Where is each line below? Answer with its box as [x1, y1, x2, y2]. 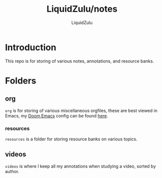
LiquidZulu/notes [46, 3, 118, 15]
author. [5, 168, 20, 174]
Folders [5, 75, 37, 86]
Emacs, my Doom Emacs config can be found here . [5, 112, 108, 118]
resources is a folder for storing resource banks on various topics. [5, 136, 138, 142]
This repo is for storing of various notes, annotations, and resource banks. [5, 58, 154, 64]
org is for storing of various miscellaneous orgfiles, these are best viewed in [5, 108, 158, 113]
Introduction [5, 42, 57, 53]
